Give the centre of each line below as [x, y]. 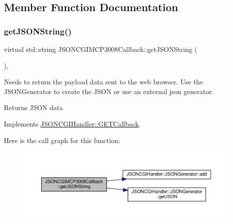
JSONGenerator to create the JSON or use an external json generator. [109, 91]
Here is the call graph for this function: [62, 140]
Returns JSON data [33, 107]
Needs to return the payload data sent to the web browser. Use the [103, 82]
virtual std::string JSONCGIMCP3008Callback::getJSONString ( [101, 49]
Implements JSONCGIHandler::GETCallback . [72, 123]
